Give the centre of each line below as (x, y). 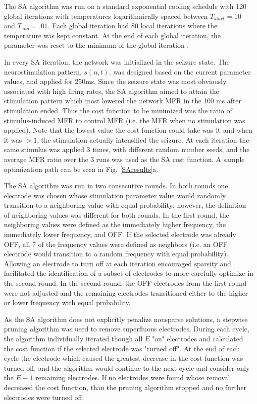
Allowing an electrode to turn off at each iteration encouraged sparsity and (118, 263)
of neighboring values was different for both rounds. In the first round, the (117, 214)
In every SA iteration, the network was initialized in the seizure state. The (117, 61)
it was (13, 139)
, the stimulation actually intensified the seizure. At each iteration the (143, 139)
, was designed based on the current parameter (180, 71)
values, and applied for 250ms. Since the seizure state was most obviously (115, 81)
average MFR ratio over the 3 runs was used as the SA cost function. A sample (124, 159)
